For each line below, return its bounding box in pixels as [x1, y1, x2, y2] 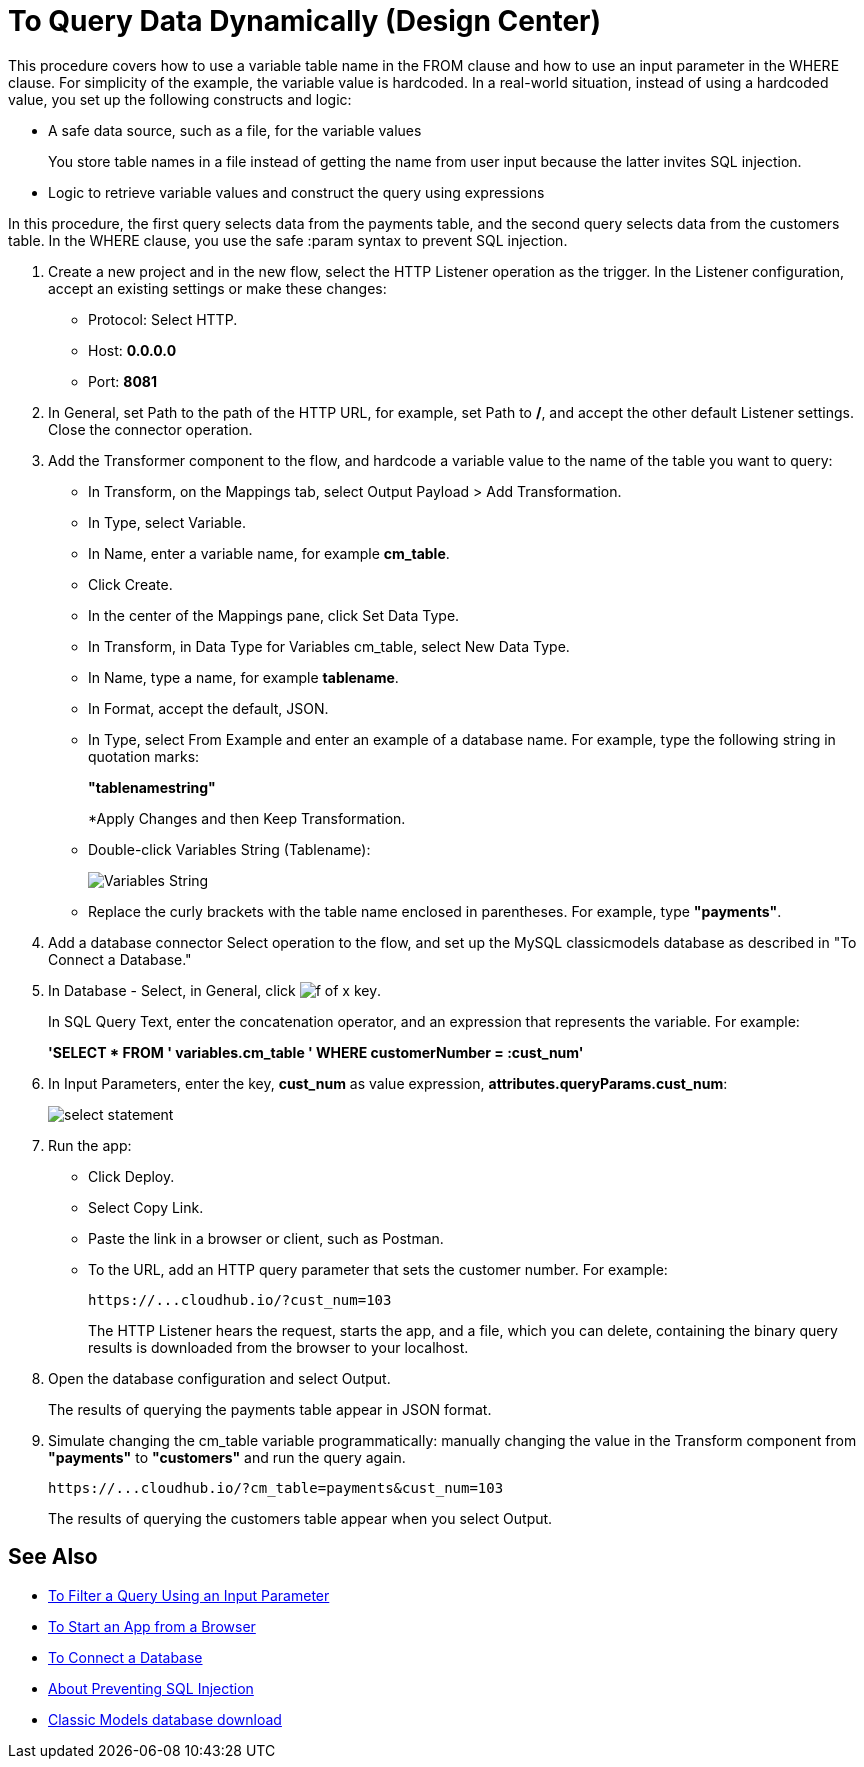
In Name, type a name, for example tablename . [88, 668, 399, 686]
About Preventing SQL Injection [48, 1679, 254, 1697]
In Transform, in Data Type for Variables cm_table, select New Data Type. [88, 637, 570, 655]
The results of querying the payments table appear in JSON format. [48, 1400, 492, 1418]
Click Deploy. [88, 1167, 175, 1185]
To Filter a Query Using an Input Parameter [48, 1586, 330, 1604]
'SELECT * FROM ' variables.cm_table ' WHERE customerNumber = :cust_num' [48, 1043, 584, 1061]
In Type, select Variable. [88, 513, 246, 531]
